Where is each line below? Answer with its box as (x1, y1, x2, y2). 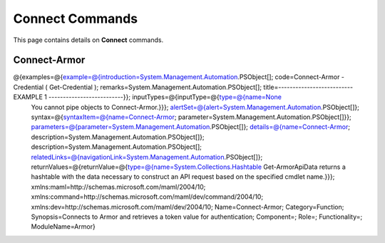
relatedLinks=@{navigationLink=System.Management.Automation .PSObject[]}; (31, 152, 263, 161)
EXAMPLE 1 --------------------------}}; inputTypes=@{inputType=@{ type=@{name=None (13, 93, 282, 101)
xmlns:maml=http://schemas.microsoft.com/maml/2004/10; (31, 182, 206, 191)
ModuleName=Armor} (31, 222, 96, 231)
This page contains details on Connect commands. (13, 36, 164, 44)
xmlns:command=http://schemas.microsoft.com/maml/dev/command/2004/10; (31, 192, 264, 201)
